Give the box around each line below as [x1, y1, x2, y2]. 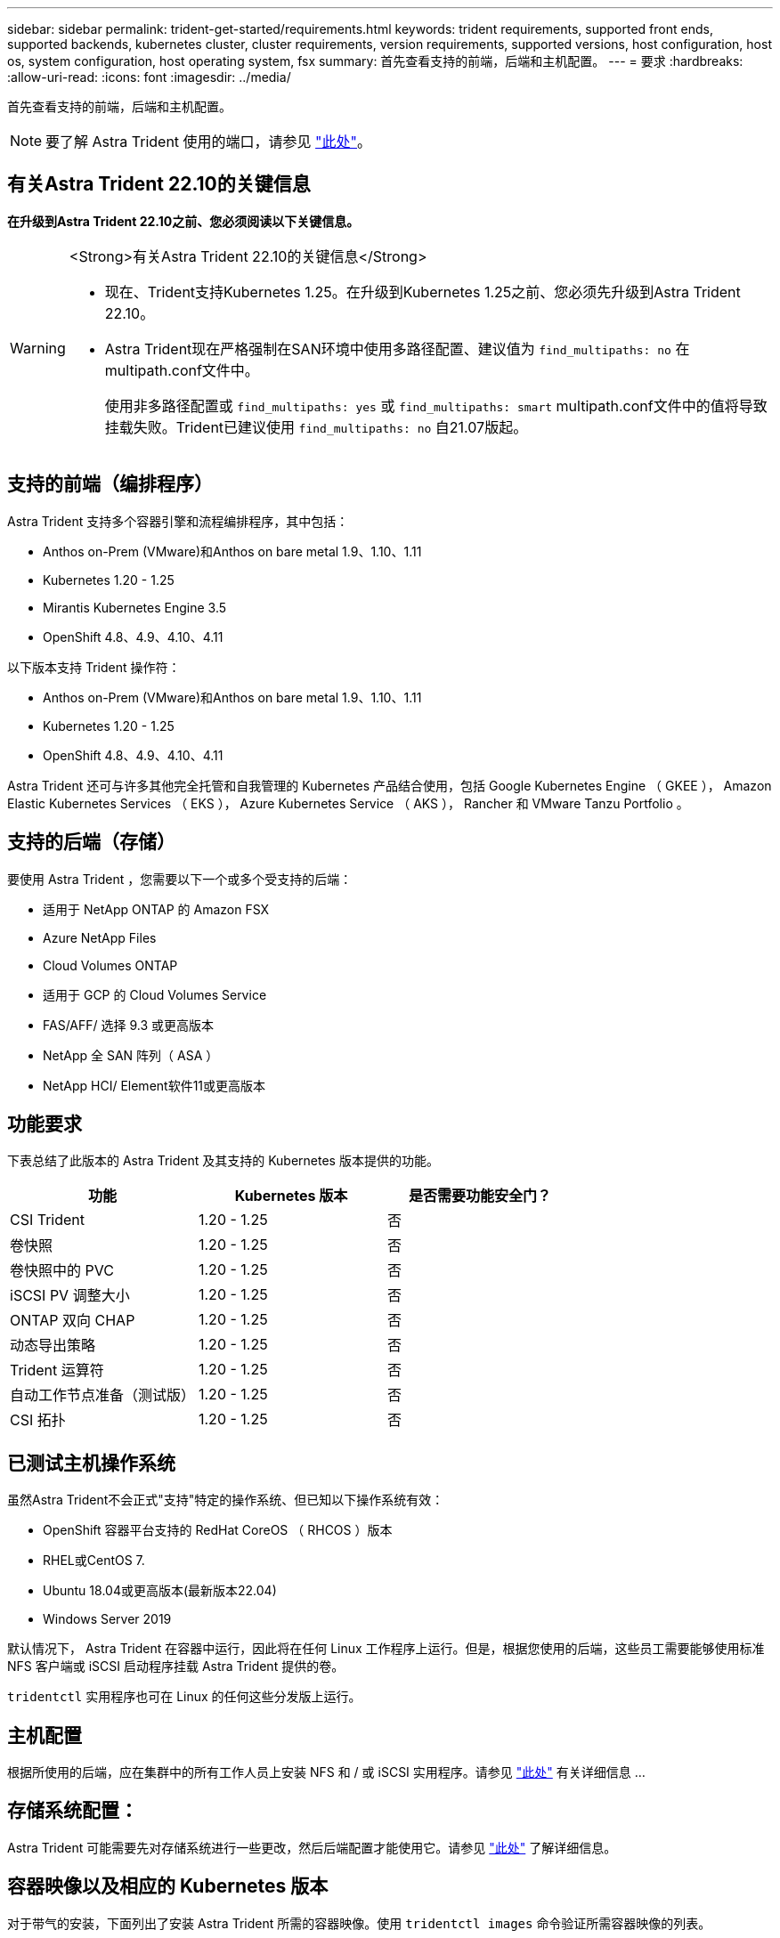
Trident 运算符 [10, 1361, 104, 1380]
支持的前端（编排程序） [7, 473, 213, 496]
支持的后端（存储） [7, 831, 175, 854]
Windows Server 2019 [43, 1611, 172, 1627]
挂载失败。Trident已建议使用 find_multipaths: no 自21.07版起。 [104, 418, 528, 436]
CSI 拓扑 [10, 1411, 66, 1430]
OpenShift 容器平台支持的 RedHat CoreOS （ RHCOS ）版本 [43, 1522, 393, 1538]
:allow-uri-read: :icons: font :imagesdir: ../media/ [7, 69, 291, 85]
